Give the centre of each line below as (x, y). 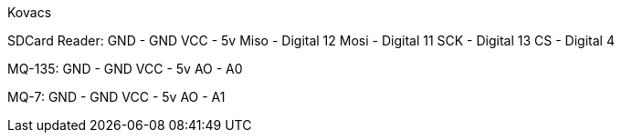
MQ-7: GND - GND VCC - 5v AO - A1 (116, 97)
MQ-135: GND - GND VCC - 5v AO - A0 (125, 69)
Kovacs (30, 12)
